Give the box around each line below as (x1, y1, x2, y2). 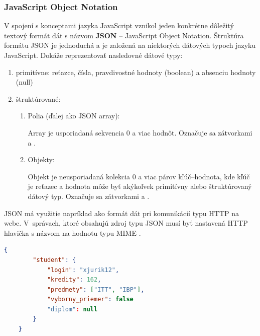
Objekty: (28, 154, 55, 165)
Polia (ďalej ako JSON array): (28, 110, 120, 121)
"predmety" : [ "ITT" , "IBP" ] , (47, 286, 145, 293)
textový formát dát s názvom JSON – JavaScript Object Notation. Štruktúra (4, 30, 244, 40)
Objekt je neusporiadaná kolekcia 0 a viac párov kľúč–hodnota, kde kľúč (28, 171, 250, 181)
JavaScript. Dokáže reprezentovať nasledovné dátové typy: (4, 50, 183, 60)
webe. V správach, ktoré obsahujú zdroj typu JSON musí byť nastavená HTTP (4, 218, 248, 228)
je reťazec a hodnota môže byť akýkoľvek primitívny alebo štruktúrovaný (28, 181, 252, 191)
